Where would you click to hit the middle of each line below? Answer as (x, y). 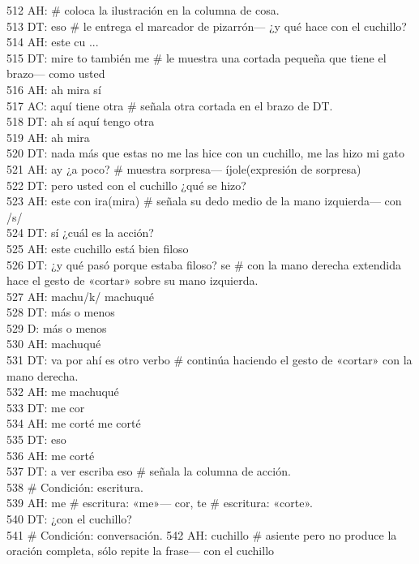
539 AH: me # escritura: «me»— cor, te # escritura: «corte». (160, 503)
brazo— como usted (56, 73)
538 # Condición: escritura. (75, 487)
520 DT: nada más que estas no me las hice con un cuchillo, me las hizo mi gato (205, 153)
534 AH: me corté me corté (74, 423)
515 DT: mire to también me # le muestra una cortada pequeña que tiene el (197, 57)
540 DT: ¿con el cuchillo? (69, 519)
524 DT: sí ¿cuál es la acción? (80, 232)
